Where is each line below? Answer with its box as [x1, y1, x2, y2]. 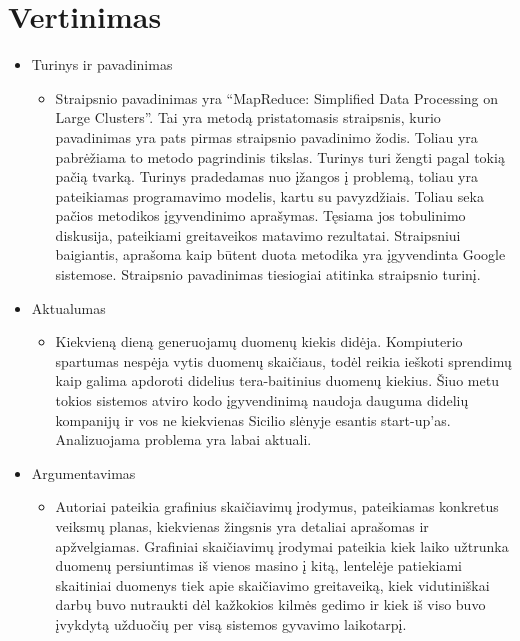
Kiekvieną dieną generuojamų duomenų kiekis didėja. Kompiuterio [55, 331, 463, 352]
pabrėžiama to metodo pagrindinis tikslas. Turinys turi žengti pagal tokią [55, 146, 505, 167]
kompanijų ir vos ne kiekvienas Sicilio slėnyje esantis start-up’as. [55, 409, 451, 430]
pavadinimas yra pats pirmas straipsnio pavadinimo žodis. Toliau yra [55, 126, 478, 147]
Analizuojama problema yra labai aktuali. [55, 429, 312, 450]
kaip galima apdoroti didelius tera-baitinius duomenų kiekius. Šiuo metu [55, 370, 499, 391]
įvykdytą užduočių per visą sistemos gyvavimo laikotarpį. [55, 613, 407, 634]
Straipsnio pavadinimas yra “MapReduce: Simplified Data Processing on [55, 87, 499, 108]
